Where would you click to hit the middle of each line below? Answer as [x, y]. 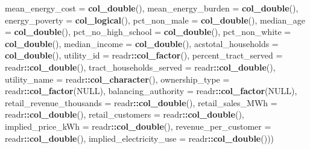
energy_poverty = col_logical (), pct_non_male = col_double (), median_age [155, 20]
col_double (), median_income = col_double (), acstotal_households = [142, 43]
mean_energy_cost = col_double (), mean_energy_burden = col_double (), [152, 8]
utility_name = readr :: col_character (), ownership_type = [117, 79]
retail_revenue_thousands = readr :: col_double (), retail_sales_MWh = [141, 102]
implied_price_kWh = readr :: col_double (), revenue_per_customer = [138, 126]
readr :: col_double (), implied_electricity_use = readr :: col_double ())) [140, 138]
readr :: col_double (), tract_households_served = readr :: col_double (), [140, 67]
